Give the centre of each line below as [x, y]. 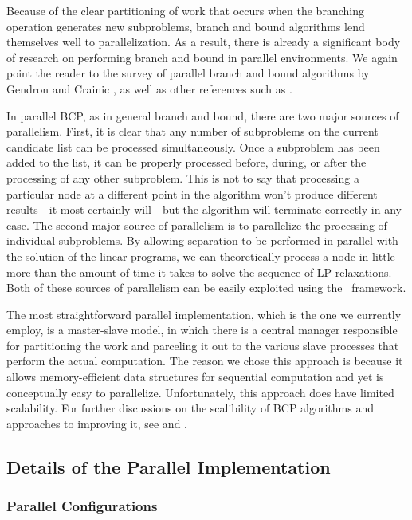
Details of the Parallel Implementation [169, 466]
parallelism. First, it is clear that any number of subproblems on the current [192, 131]
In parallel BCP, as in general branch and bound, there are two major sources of [203, 115]
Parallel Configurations [82, 506]
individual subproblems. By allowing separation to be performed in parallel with [202, 240]
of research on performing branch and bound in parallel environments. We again [202, 57]
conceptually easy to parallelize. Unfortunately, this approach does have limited [200, 392]
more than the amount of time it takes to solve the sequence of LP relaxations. [199, 272]
